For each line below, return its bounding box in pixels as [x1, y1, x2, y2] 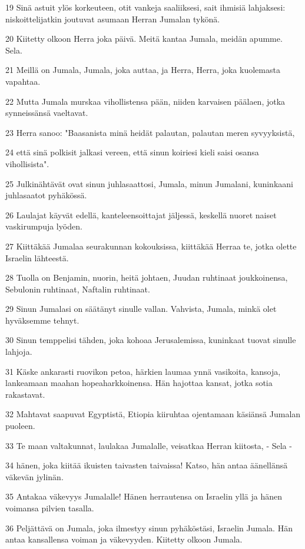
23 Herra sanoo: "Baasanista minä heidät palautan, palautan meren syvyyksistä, [5, 126, 295, 138]
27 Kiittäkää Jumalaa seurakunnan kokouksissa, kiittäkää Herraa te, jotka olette [5, 239, 297, 252]
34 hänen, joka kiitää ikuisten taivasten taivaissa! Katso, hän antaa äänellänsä [5, 459, 288, 471]
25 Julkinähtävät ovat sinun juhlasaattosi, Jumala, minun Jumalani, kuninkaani [5, 177, 293, 189]
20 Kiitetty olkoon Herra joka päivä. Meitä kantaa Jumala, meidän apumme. [5, 32, 283, 45]
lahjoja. [5, 345, 32, 358]
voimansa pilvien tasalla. [5, 502, 94, 514]
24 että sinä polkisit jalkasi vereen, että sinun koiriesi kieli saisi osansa [5, 146, 259, 158]
